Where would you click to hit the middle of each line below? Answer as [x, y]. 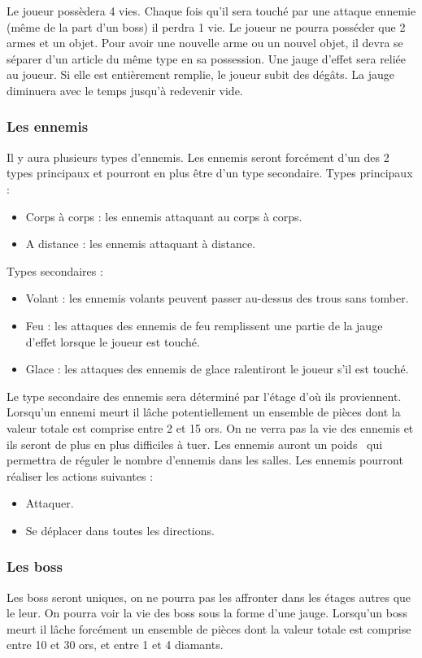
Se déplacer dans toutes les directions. [120, 530]
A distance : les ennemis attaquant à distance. [141, 244]
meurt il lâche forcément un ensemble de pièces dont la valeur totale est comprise [209, 628]
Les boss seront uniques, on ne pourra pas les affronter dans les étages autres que [209, 597]
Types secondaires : [55, 270]
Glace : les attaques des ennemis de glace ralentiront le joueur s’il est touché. [217, 369]
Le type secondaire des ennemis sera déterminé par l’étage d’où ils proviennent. [204, 396]
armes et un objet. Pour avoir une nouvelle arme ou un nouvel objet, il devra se [205, 43]
